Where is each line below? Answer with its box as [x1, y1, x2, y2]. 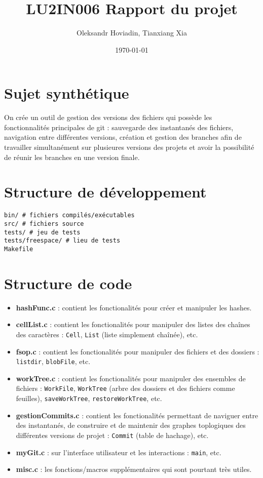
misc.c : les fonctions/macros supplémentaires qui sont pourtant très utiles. [16, 464, 252, 474]
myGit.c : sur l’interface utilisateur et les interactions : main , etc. [16, 447, 221, 457]
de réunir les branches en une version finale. [4, 151, 140, 162]
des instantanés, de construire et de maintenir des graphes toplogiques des [16, 420, 246, 430]
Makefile [4, 245, 33, 253]
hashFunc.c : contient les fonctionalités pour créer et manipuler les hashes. [16, 302, 252, 312]
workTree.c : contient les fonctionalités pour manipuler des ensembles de [16, 373, 246, 383]
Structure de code [4, 272, 132, 293]
